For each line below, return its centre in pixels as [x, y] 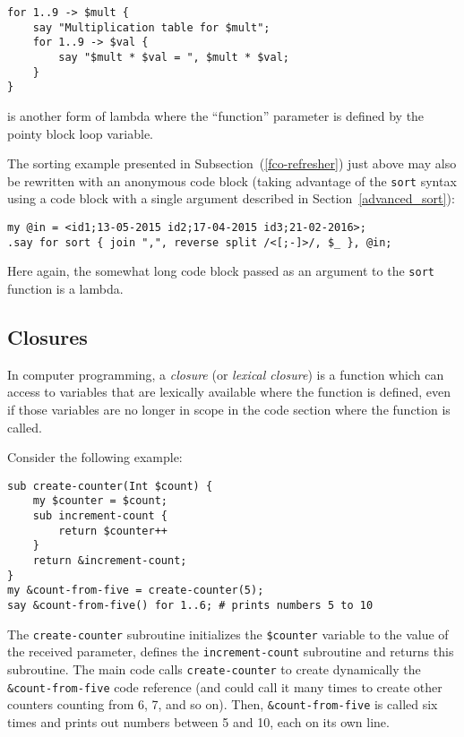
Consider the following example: [95, 457]
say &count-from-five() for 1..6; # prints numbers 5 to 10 [190, 605]
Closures [47, 336]
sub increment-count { [100, 516]
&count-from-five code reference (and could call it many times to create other [225, 686]
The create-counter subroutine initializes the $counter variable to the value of [228, 634]
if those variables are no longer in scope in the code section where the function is [229, 409]
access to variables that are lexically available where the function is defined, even [229, 392]
